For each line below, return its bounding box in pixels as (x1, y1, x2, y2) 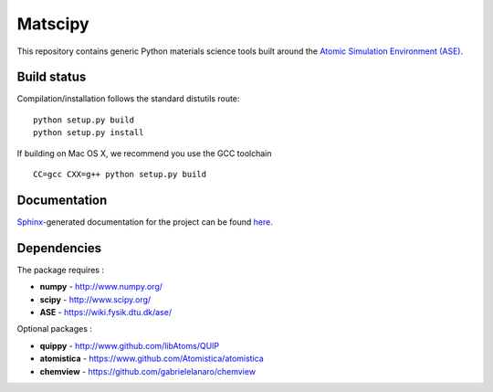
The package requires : (16, 264, 105, 275)
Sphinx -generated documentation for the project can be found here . (16, 216, 273, 228)
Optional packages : (16, 323, 93, 334)
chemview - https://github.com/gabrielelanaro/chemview (39, 366, 256, 376)
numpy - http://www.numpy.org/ (39, 281, 163, 292)
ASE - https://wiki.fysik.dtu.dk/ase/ (39, 307, 173, 317)
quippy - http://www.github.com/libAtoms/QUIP (39, 340, 220, 351)
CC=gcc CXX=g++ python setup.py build (33, 169, 207, 180)
